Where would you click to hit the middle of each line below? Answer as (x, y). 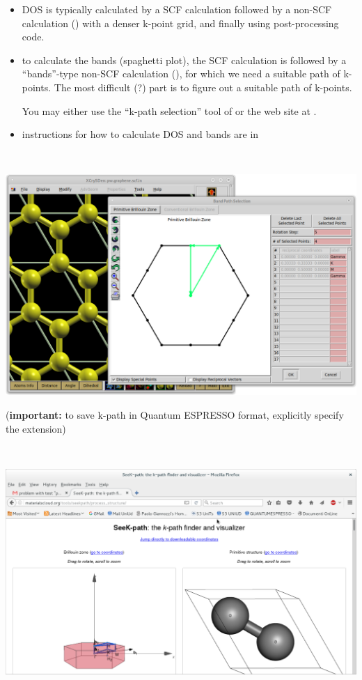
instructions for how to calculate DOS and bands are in (140, 134)
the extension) (36, 428)
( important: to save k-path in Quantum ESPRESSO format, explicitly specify (175, 414)
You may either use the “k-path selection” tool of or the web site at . (169, 110)
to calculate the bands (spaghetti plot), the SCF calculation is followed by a (184, 60)
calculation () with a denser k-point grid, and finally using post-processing (180, 23)
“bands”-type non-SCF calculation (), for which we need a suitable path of (181, 74)
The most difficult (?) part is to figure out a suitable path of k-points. (203, 87)
